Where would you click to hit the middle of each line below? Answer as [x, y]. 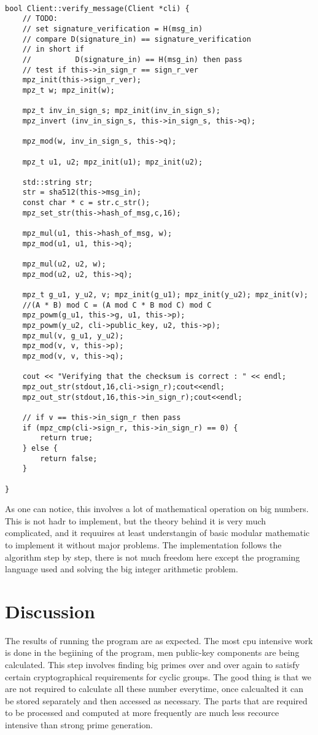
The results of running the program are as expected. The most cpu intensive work [159, 640]
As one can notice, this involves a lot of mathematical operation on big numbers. [157, 509]
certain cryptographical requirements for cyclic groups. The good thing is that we [158, 676]
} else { [40, 448]
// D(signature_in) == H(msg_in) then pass [132, 59]
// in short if [53, 49]
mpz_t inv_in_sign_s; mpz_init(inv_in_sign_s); [121, 111]
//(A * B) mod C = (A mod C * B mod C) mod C [117, 305]
